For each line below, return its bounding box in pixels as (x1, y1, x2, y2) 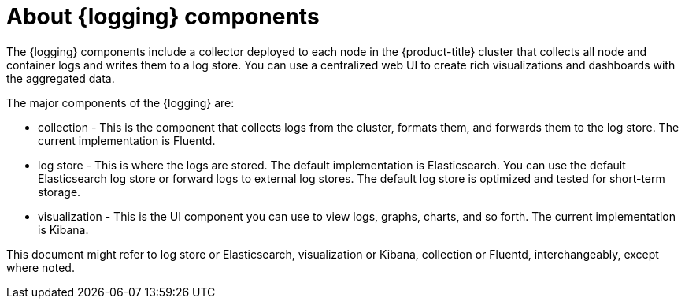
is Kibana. (38, 222, 89, 236)
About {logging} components (6, 3, 320, 30)
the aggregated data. (6, 71, 115, 85)
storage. (38, 184, 81, 199)
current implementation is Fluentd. (38, 133, 216, 147)
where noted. (6, 260, 75, 274)
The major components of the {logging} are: (6, 95, 235, 110)
